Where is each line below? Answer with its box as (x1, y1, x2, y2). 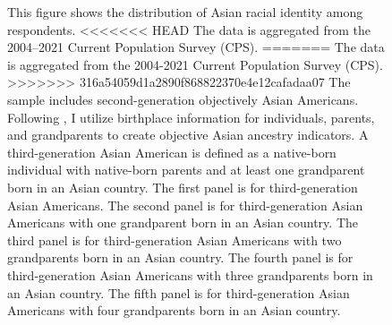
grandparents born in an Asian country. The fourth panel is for (7, 248, 354, 267)
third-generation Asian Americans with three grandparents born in (7, 265, 373, 284)
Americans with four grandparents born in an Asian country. (7, 301, 341, 320)
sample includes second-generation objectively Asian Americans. (7, 90, 359, 108)
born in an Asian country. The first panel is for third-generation (7, 177, 358, 196)
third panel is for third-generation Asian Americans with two (7, 230, 342, 249)
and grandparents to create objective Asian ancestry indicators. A (7, 125, 369, 144)
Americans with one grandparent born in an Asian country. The (7, 213, 358, 232)
